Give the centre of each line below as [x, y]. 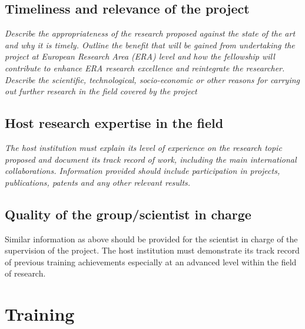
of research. [25, 273]
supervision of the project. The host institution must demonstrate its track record [152, 250]
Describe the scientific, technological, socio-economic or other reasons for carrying [152, 79]
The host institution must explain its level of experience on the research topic [143, 147]
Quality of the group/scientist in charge [128, 214]
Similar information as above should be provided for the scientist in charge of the [151, 238]
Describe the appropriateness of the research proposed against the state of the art [150, 33]
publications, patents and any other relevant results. [98, 182]
